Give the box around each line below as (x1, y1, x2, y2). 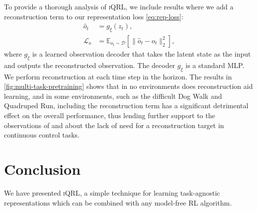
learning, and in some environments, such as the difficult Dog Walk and (4, 90, 222, 101)
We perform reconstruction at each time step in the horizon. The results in (4, 71, 232, 81)
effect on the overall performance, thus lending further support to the (4, 110, 215, 121)
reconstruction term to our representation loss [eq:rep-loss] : (4, 11, 183, 21)
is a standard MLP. (185, 60, 245, 70)
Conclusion (4, 158, 81, 179)
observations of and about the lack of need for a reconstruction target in (4, 120, 224, 130)
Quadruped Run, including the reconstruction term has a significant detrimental (4, 100, 249, 111)
